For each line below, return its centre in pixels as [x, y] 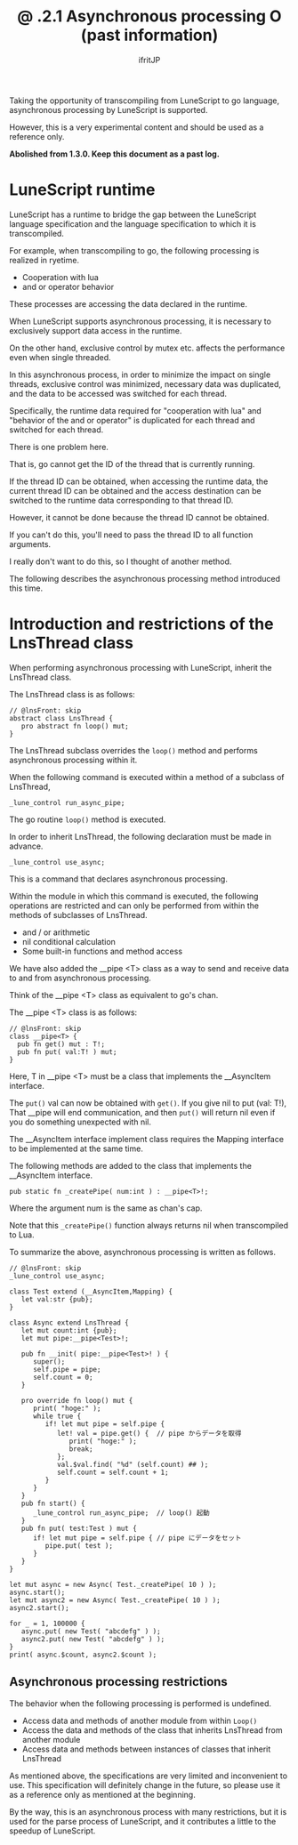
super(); [49, 1362]
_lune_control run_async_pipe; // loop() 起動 [121, 1513]
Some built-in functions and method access [102, 951]
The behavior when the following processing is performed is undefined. [141, 1703]
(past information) [149, 35]
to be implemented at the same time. [77, 1148]
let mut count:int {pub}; [69, 1330]
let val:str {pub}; [57, 1299]
